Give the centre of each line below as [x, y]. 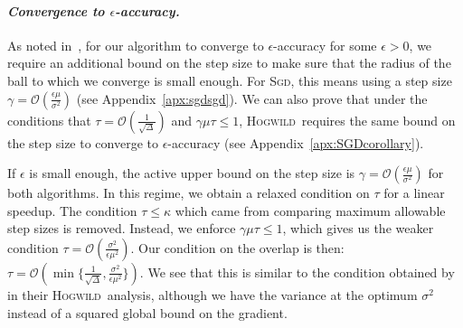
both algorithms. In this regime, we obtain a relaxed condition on [189, 193]
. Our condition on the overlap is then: [237, 247]
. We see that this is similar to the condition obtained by [297, 272]
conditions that [49, 120]
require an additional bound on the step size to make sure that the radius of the [229, 63]
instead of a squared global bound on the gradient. [147, 312]
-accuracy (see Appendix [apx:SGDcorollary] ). [296, 142]
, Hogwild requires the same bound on [347, 120]
